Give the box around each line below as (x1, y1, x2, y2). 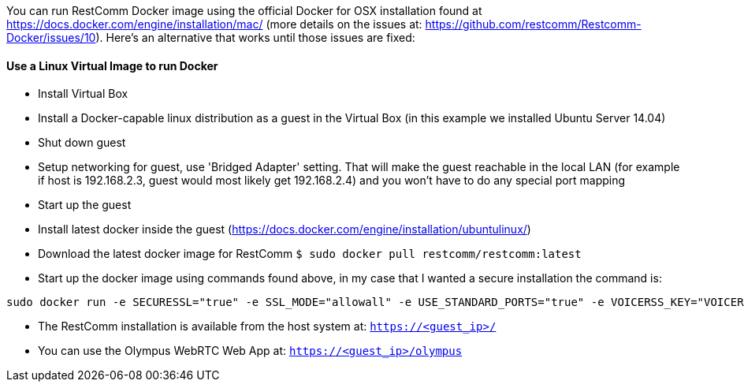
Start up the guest (38, 198, 132, 212)
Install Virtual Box (38, 87, 128, 101)
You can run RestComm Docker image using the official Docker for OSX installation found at (6, 4, 482, 17)
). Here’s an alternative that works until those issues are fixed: (95, 31, 415, 44)
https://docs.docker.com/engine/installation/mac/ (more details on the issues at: (6, 17, 422, 31)
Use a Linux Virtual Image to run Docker (6, 58, 218, 73)
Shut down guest (38, 136, 126, 150)
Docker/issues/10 (6, 31, 96, 44)
